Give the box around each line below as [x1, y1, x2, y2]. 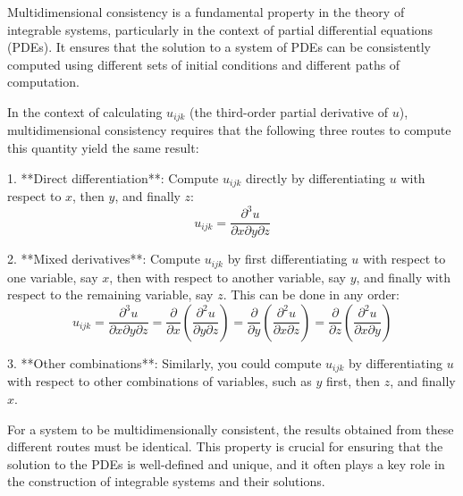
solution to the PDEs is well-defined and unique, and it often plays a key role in [7, 454, 445, 473]
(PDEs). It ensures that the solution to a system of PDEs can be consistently [7, 38, 431, 56]
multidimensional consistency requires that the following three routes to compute [7, 121, 451, 139]
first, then [325, 372, 380, 391]
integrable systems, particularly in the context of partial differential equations [7, 20, 434, 38]
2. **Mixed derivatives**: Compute [7, 249, 200, 268]
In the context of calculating [7, 102, 163, 121]
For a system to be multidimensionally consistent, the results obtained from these [7, 419, 454, 438]
